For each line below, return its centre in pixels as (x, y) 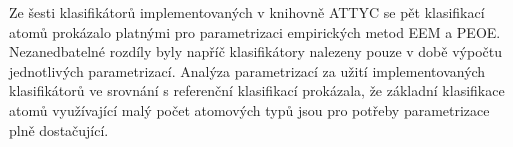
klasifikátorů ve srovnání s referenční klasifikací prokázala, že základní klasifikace (257, 90)
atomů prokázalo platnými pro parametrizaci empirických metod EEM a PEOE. (255, 31)
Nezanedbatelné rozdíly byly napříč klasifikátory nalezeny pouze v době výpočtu (255, 51)
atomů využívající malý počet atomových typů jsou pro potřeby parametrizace (249, 109)
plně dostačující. (59, 129)
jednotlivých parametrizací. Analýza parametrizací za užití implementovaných (247, 70)
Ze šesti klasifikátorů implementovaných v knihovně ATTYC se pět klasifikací (247, 12)
